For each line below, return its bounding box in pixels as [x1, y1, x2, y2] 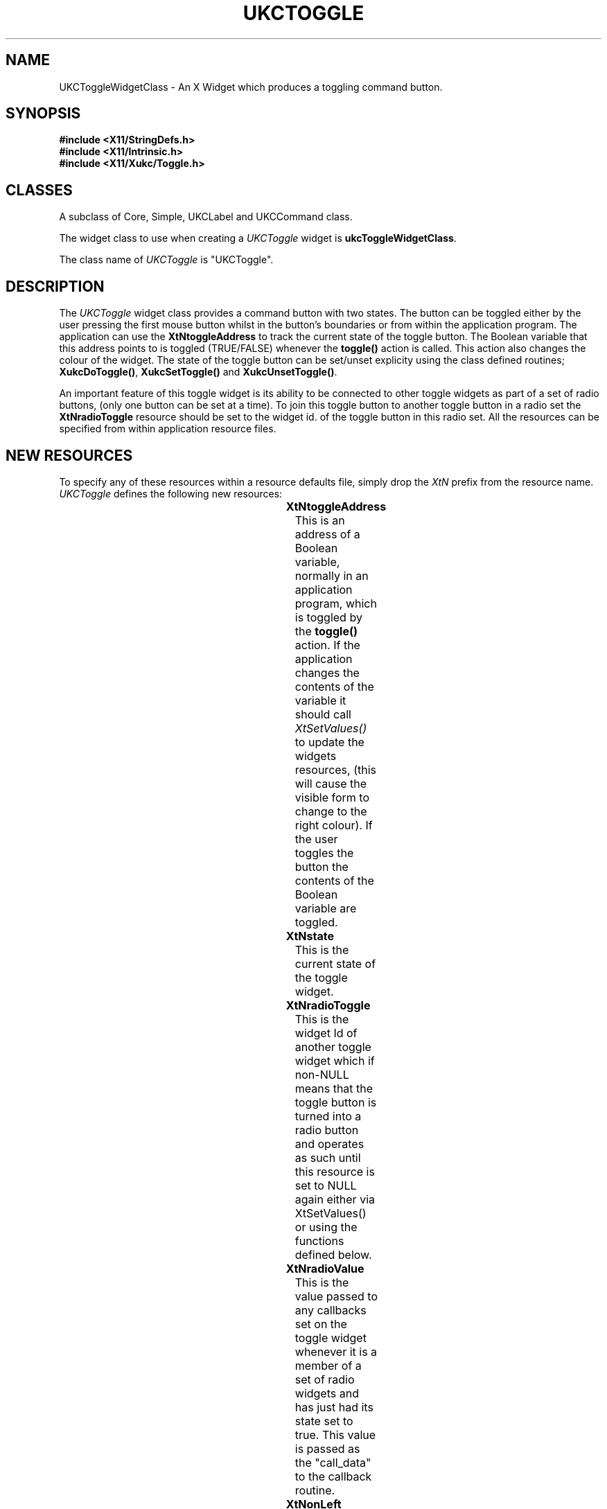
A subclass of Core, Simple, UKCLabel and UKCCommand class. [59, 211, 353, 223]
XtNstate [285, 928, 334, 943]
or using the [294, 1219, 358, 1234]
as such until [294, 1150, 361, 1165]
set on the [294, 1316, 347, 1331]
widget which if [294, 1053, 375, 1068]
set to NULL [294, 1178, 357, 1192]
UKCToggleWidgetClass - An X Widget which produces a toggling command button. [59, 80, 443, 93]
